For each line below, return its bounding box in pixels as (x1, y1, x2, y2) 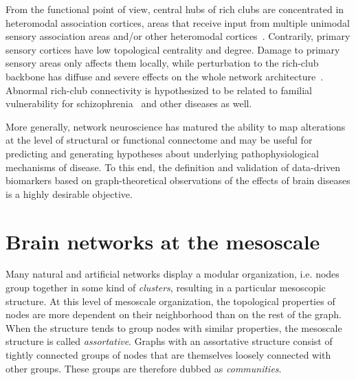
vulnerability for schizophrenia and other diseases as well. (5, 96, 252, 111)
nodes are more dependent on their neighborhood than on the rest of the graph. (5, 307, 342, 322)
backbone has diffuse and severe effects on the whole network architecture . (5, 69, 324, 83)
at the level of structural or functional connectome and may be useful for (5, 133, 313, 147)
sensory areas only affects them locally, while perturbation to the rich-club (5, 56, 319, 70)
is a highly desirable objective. (5, 186, 133, 201)
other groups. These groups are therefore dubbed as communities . (5, 361, 282, 375)
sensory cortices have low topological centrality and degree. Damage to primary (5, 42, 340, 56)
